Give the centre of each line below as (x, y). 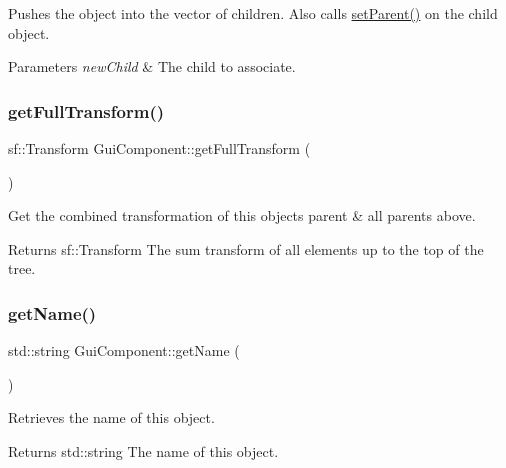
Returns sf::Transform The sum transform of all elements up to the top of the (246, 248)
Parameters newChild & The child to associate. (152, 66)
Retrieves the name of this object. (111, 417)
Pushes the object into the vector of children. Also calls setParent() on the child (253, 13)
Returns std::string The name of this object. (143, 450)
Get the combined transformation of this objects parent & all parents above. (242, 215)
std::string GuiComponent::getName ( (124, 350)
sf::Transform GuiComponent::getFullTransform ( (159, 148)
